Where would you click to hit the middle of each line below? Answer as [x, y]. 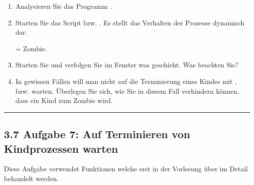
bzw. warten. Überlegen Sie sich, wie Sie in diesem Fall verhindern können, [127, 91]
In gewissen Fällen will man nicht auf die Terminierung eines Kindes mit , [126, 81]
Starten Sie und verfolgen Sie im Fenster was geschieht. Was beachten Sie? [127, 65]
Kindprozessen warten [61, 148]
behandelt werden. [32, 178]
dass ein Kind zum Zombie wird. [64, 100]
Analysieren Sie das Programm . [64, 6]
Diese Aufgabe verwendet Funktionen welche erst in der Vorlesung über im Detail [126, 169]
